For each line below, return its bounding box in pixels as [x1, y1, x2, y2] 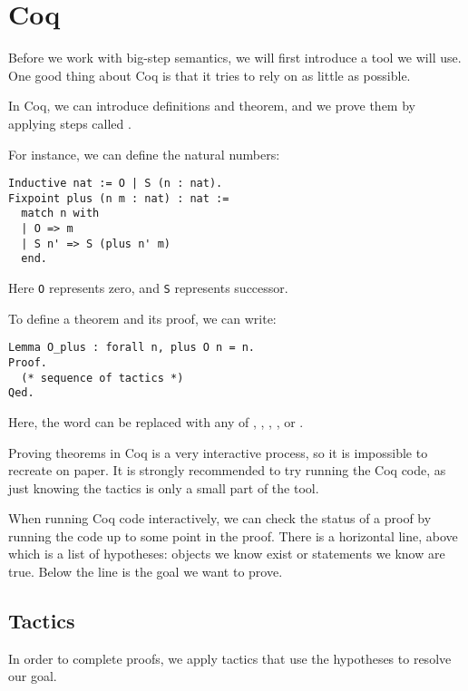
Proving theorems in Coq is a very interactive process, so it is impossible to [8, 443, 428, 462]
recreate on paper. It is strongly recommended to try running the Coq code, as [8, 461, 446, 480]
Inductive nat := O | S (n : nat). [8, 177, 223, 190]
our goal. [8, 667, 57, 686]
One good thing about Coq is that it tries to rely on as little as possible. [8, 65, 411, 84]
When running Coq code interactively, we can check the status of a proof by [8, 509, 432, 528]
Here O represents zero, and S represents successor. [8, 278, 288, 297]
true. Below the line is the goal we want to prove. [8, 562, 283, 581]
